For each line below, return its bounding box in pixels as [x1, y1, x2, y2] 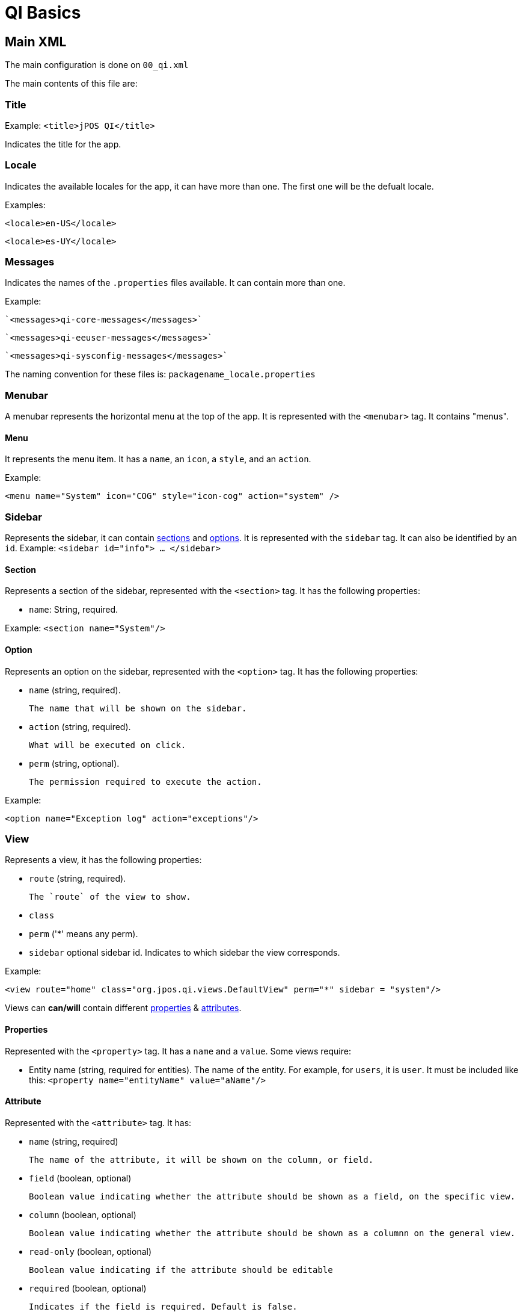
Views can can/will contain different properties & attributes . [5, 1003, 242, 1013]
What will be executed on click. [29, 740, 186, 750]
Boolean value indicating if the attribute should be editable [29, 1264, 333, 1275]
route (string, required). [29, 873, 126, 884]
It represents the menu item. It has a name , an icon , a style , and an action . [5, 454, 311, 465]
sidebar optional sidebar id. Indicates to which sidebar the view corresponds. [29, 947, 340, 958]
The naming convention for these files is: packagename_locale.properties [5, 369, 316, 380]
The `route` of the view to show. [29, 892, 191, 902]
